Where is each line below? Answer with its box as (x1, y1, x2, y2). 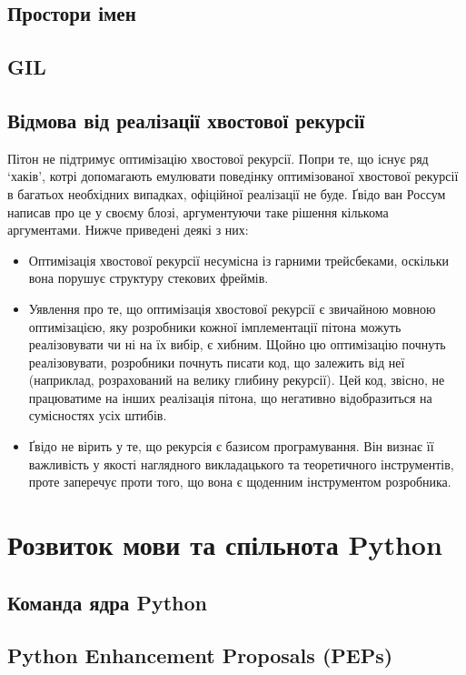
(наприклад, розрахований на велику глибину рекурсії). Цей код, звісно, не (28, 370, 445, 389)
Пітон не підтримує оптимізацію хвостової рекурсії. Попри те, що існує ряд (7, 148, 429, 167)
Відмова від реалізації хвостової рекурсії (7, 106, 365, 134)
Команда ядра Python (7, 588, 207, 616)
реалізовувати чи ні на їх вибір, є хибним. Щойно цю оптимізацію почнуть (28, 335, 446, 354)
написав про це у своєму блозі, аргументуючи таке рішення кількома (7, 202, 389, 221)
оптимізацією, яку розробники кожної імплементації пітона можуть (28, 317, 402, 336)
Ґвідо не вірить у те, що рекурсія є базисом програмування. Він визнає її (28, 437, 434, 456)
